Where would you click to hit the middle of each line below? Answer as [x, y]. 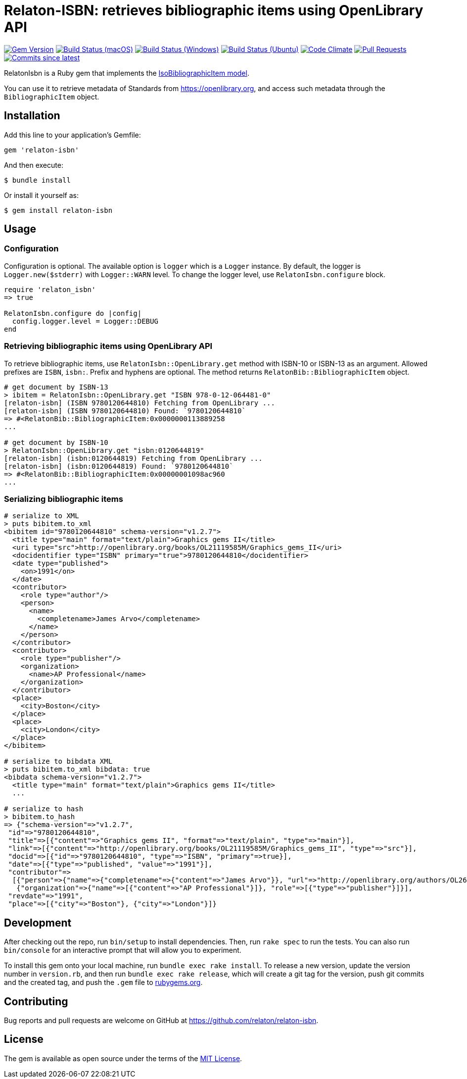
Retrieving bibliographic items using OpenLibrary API [108, 346]
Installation [32, 116]
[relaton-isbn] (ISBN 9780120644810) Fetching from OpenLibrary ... [140, 403]
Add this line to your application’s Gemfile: [72, 135]
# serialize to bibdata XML [58, 761]
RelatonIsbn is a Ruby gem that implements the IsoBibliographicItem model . [127, 73]
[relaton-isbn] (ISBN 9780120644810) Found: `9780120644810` [125, 411]
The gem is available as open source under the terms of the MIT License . [123, 1058]
